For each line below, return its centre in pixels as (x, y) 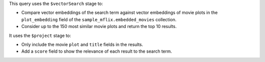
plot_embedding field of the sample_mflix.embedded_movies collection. (99, 19)
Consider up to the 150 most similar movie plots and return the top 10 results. (99, 27)
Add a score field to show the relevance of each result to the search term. (97, 51)
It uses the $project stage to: (40, 35)
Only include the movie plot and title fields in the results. (82, 44)
